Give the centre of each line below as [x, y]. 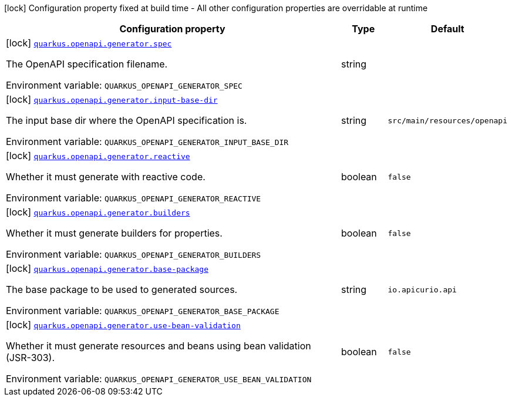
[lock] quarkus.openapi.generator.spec [89, 43]
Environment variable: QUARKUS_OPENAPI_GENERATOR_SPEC [124, 85]
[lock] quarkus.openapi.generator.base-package [107, 268]
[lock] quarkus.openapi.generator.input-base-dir [112, 99]
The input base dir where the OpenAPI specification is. [127, 120]
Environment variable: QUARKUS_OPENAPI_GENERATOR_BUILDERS [134, 254]
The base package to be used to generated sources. [122, 289]
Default [447, 29]
